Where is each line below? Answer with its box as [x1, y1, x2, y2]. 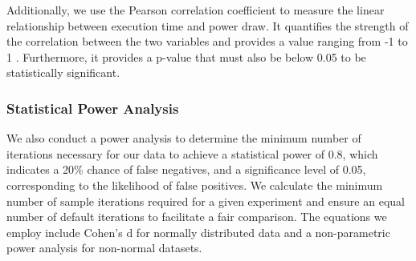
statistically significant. [6, 64, 120, 81]
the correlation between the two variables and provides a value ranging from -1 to [6, 33, 408, 50]
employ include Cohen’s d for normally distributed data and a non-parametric [6, 223, 390, 240]
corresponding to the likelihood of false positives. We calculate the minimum [6, 176, 383, 193]
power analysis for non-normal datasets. [6, 239, 202, 256]
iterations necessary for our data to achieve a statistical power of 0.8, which [6, 145, 378, 162]
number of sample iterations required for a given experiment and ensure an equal [6, 192, 405, 209]
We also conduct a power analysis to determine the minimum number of [6, 130, 361, 147]
